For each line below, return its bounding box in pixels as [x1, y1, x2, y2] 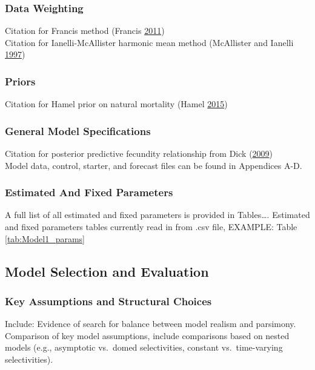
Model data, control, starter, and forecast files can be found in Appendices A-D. [5, 159, 302, 171]
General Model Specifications [5, 123, 151, 138]
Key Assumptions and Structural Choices [5, 293, 212, 308]
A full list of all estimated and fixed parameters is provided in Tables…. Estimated [5, 208, 310, 221]
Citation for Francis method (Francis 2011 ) [5, 24, 165, 37]
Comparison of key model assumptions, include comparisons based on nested [5, 329, 290, 342]
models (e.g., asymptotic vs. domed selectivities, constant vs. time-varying [5, 341, 283, 354]
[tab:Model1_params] [5, 232, 85, 245]
